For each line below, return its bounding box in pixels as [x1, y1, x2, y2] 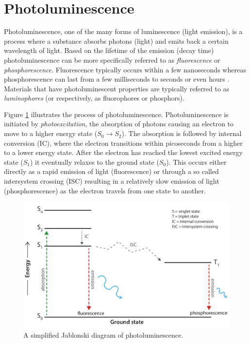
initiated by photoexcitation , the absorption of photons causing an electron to [4, 119, 234, 129]
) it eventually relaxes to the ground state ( [30, 156, 159, 167]
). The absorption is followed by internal [121, 128, 242, 138]
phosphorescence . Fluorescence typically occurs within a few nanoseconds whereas [4, 64, 246, 74]
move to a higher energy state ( [4, 128, 98, 138]
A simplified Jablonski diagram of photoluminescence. [23, 329, 183, 340]
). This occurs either [166, 156, 227, 167]
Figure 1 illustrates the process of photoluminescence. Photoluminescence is [4, 109, 229, 119]
